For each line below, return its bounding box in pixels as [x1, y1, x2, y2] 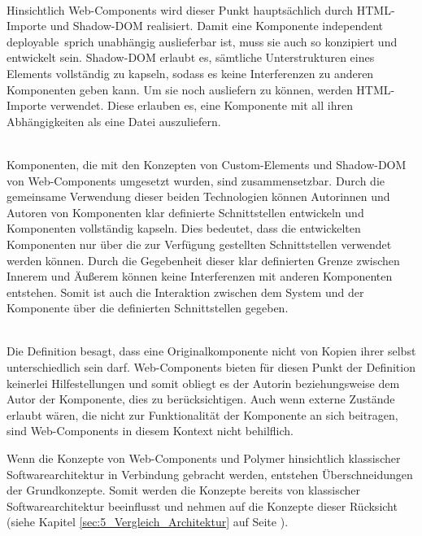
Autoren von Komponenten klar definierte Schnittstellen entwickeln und [7, 203, 364, 220]
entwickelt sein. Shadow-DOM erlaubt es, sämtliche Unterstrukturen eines [7, 49, 375, 66]
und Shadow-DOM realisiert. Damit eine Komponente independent [50, 17, 384, 34]
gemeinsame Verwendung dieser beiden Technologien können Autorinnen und [7, 188, 390, 205]
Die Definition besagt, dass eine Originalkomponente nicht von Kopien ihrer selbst [7, 342, 416, 360]
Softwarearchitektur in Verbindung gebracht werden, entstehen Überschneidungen [7, 465, 413, 482]
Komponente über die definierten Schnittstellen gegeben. [7, 299, 289, 316]
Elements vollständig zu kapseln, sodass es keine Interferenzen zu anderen [7, 64, 374, 81]
